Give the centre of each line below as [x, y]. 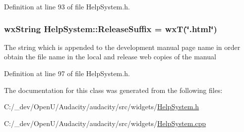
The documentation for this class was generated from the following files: [113, 90]
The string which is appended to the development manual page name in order [122, 47]
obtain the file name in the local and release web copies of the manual [110, 57]
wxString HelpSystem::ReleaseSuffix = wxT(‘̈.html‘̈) [111, 28]
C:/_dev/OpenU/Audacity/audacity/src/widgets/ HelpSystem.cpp [105, 123]
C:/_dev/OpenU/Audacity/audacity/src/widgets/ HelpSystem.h [102, 107]
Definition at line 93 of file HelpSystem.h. [67, 6]
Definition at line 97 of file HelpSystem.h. [67, 73]
